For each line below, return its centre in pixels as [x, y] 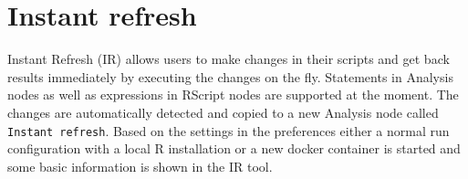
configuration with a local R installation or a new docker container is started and [234, 148]
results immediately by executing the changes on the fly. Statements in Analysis [230, 76]
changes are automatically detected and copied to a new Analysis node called [223, 112]
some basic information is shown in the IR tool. [140, 166]
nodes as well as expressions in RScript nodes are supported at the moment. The [233, 95]
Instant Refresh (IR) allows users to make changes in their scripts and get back [229, 59]
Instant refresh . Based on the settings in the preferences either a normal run [229, 130]
